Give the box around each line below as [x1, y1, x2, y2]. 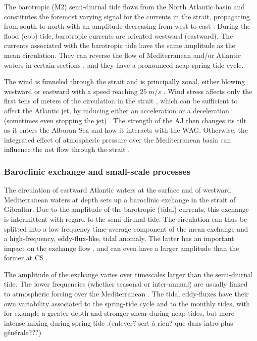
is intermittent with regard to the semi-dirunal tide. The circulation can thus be [4, 213, 247, 224]
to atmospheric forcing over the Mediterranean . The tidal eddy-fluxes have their [4, 289, 249, 299]
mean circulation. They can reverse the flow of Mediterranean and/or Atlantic [4, 49, 241, 60]
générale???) [4, 327, 42, 338]
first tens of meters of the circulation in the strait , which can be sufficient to [4, 96, 238, 106]
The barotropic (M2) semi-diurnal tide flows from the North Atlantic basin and [4, 1, 245, 11]
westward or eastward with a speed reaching [4, 86, 138, 96]
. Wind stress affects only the [163, 86, 252, 96]
